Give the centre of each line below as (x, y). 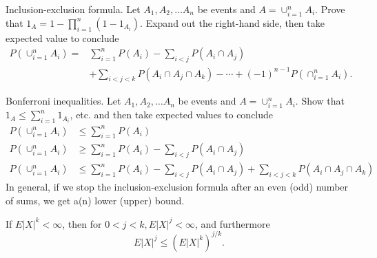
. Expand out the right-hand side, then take (232, 22)
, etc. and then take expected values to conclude (172, 115)
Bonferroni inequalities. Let (63, 101)
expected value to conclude (62, 37)
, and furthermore (232, 223)
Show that (323, 101)
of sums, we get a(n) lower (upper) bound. (95, 200)
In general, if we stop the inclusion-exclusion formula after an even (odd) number (177, 186)
